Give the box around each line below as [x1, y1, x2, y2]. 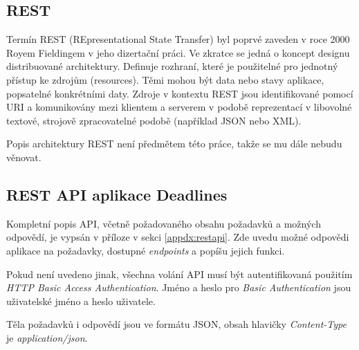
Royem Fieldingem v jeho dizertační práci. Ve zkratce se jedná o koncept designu [6, 45, 350, 59]
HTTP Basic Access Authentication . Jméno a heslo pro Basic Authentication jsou [6, 280, 351, 295]
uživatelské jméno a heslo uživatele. [6, 293, 156, 308]
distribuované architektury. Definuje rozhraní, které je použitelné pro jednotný [6, 59, 338, 73]
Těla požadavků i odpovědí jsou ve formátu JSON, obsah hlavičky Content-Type [6, 317, 347, 331]
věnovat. [6, 149, 42, 164]
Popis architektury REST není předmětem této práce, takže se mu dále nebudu [6, 136, 342, 151]
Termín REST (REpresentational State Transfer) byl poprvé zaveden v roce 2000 [6, 32, 350, 46]
